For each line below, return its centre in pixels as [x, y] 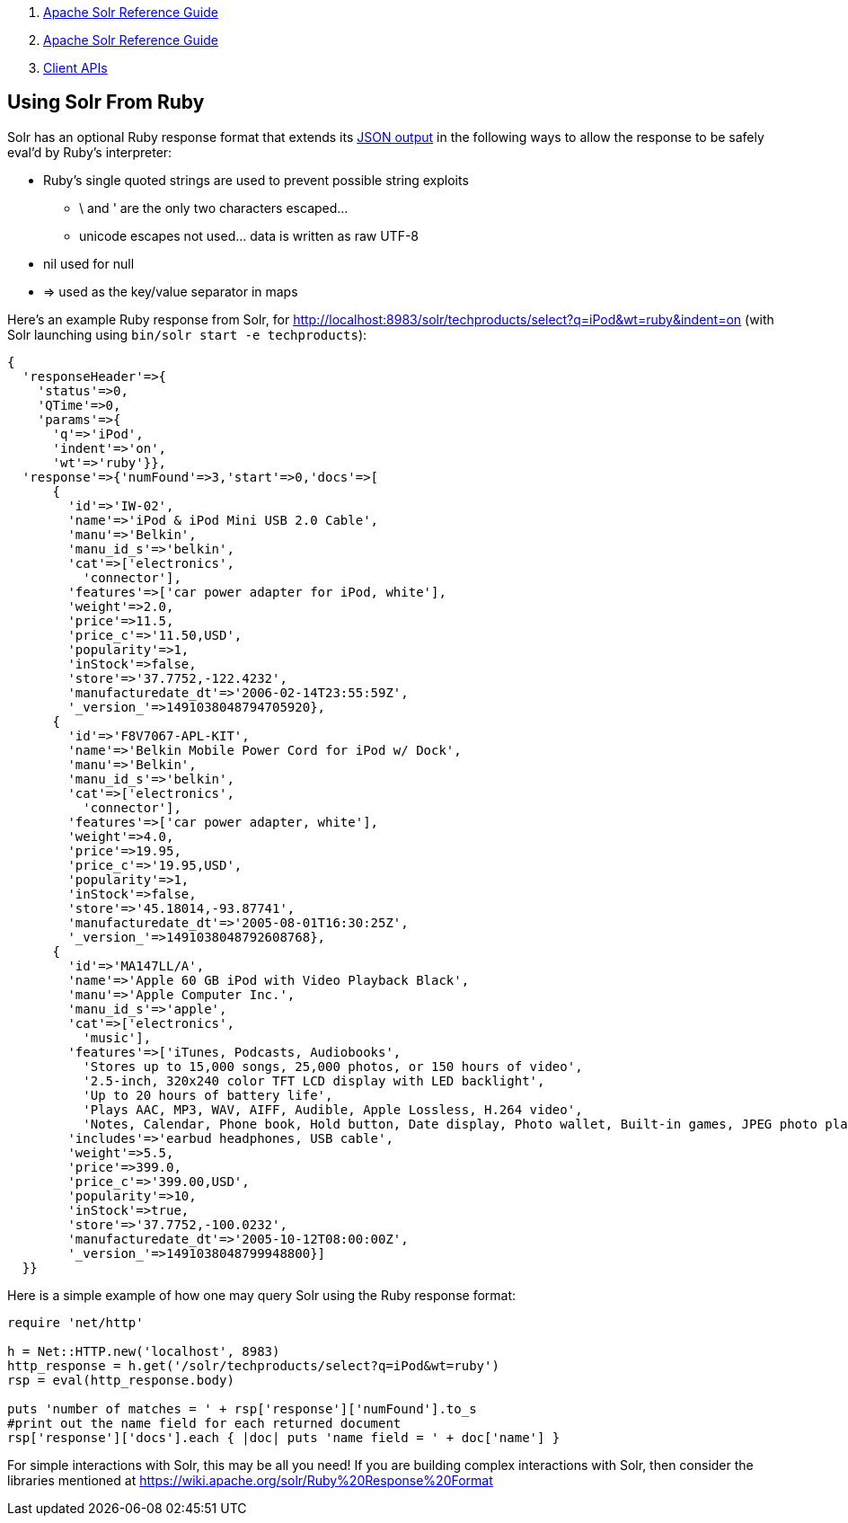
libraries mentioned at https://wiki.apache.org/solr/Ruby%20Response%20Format [250, 1480]
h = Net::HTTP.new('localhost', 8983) [144, 1351]
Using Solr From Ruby [106, 102]
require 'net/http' [75, 1322]
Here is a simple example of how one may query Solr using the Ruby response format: [262, 1295]
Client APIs [75, 68]
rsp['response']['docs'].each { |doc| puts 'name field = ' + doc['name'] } [284, 1437]
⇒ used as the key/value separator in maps [171, 291]
